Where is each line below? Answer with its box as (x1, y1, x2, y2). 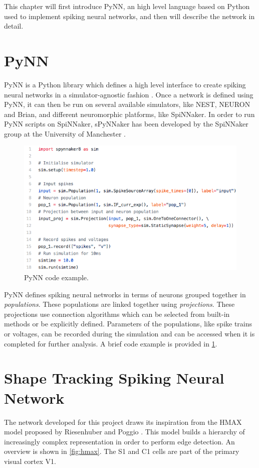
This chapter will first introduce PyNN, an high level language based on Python (4, 1, 250, 11)
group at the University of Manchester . (4, 128, 126, 139)
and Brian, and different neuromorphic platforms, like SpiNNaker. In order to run (4, 108, 255, 119)
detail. (4, 21, 24, 31)
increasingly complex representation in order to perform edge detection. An (4, 436, 235, 446)
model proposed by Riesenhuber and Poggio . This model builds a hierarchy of (4, 426, 245, 437)
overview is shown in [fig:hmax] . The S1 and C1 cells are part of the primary (4, 446, 239, 456)
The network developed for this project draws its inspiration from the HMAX (4, 416, 242, 427)
